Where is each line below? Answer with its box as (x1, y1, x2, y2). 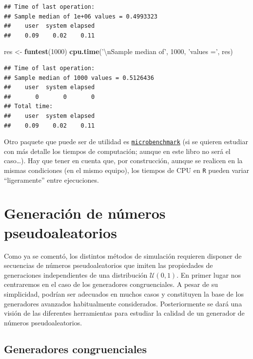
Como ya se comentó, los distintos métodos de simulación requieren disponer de (4, 250, 242, 261)
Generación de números (4, 203, 166, 223)
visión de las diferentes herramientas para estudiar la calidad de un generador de (4, 308, 245, 318)
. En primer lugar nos (176, 269, 241, 280)
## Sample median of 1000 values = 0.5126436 (4, 74, 154, 81)
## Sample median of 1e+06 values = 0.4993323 (4, 13, 157, 20)
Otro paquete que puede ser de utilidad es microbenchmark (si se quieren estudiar (4, 136, 248, 147)
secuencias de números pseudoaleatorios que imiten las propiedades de (4, 260, 213, 270)
